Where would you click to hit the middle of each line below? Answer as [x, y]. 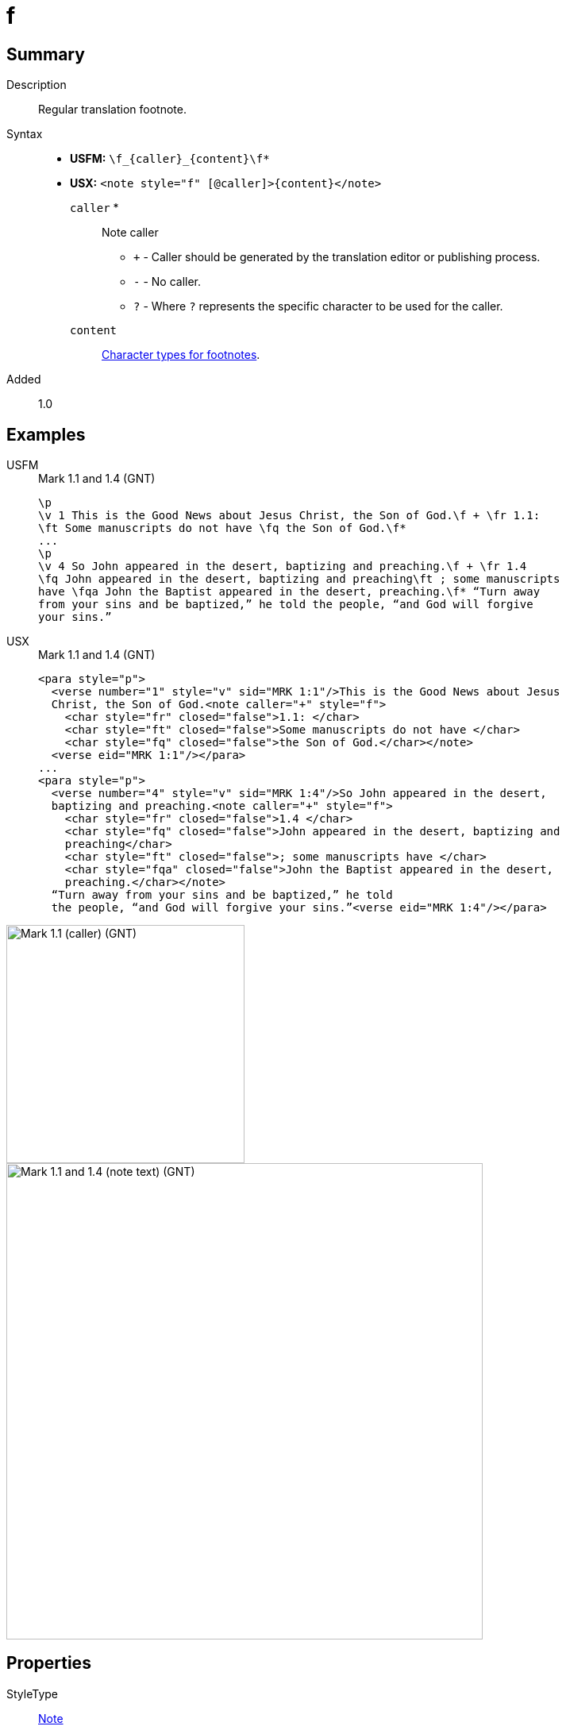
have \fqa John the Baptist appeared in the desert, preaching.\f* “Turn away [289, 592]
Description [37, 85]
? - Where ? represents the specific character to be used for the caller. [318, 306]
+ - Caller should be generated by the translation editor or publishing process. [337, 257]
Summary [46, 54]
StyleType [32, 1693]
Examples [46, 434]
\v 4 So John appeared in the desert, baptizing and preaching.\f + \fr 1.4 [283, 566]
